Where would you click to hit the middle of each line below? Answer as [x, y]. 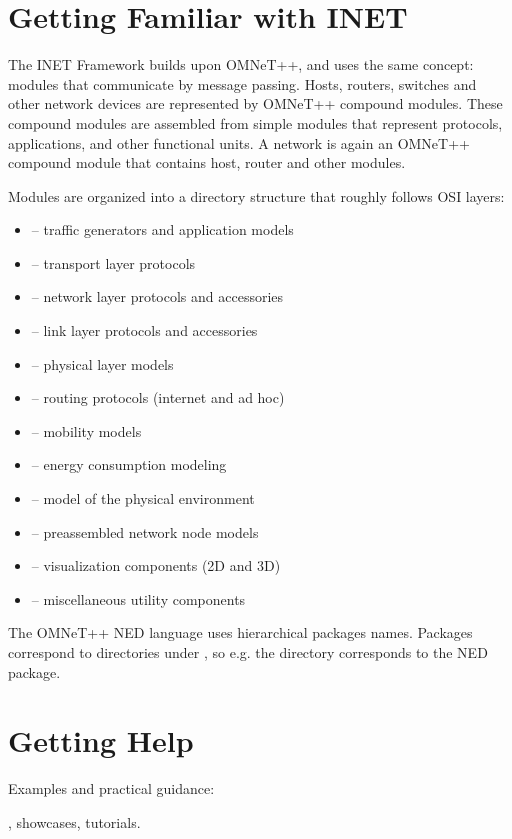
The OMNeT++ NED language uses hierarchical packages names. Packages [240, 632]
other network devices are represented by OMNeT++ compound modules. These [255, 103]
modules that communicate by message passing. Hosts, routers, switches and [242, 83]
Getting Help [101, 740]
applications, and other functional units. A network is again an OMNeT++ [239, 142]
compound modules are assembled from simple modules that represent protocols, [255, 122]
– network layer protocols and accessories [157, 296]
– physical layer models [102, 363]
